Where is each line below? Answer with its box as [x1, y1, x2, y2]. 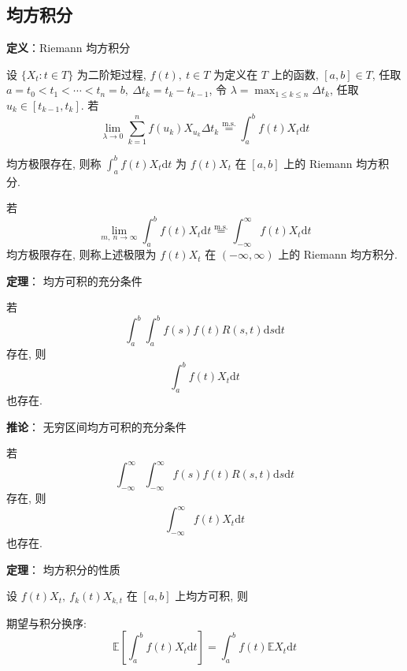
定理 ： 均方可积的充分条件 [6, 272, 142, 289]
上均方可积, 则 [175, 587, 248, 604]
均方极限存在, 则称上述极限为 [6, 246, 157, 263]
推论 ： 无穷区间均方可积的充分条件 [6, 418, 187, 434]
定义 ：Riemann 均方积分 [6, 39, 131, 56]
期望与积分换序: [6, 614, 87, 631]
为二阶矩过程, [76, 65, 146, 82]
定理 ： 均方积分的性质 [6, 561, 120, 577]
